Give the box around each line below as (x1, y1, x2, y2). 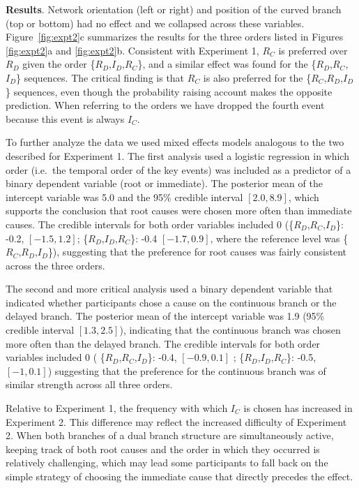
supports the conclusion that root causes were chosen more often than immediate (6, 203, 352, 218)
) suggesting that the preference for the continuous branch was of (47, 363, 326, 378)
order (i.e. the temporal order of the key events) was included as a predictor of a (6, 162, 351, 177)
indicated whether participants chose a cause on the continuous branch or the (6, 295, 337, 309)
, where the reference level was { (210, 230, 349, 245)
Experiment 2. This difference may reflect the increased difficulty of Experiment (6, 414, 347, 429)
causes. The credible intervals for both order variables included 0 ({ (6, 216, 294, 231)
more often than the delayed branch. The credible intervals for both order (6, 336, 321, 350)
